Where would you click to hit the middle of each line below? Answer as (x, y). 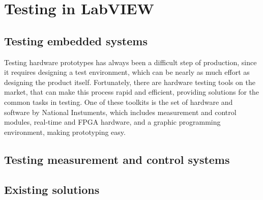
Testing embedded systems (76, 40)
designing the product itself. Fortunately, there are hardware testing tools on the (130, 82)
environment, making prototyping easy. (65, 132)
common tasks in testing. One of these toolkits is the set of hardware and (119, 102)
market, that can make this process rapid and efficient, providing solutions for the (132, 92)
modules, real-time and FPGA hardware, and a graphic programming (112, 122)
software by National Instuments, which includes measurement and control (120, 112)
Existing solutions (52, 189)
